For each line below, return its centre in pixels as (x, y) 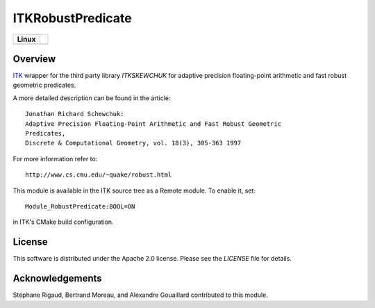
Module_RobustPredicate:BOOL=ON (80, 206)
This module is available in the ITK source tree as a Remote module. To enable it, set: (134, 191)
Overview (34, 59)
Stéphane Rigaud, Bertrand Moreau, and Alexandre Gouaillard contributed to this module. (141, 295)
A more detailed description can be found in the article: (92, 98)
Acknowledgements (57, 278)
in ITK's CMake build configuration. (63, 222)
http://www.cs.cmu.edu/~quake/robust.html (99, 175)
